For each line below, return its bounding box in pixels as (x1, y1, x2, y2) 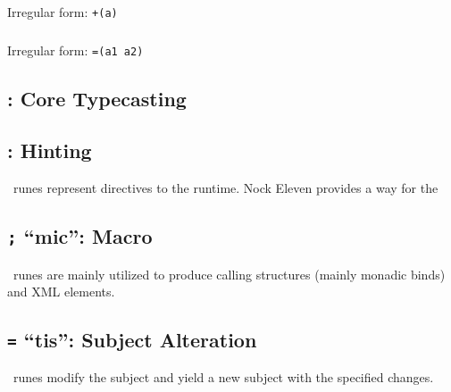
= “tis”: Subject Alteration (7, 326, 257, 354)
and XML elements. (7, 282, 115, 301)
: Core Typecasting (7, 84, 187, 112)
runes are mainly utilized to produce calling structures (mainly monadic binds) (13, 264, 446, 283)
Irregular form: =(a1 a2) (7, 40, 144, 59)
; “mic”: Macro (7, 222, 153, 250)
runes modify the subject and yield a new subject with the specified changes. (13, 368, 434, 387)
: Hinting (7, 137, 92, 164)
